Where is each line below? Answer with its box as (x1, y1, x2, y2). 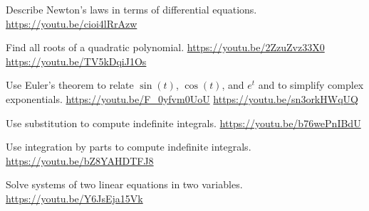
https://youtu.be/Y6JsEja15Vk (6, 190, 143, 205)
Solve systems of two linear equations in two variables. (6, 177, 243, 192)
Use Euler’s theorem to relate (6, 77, 134, 92)
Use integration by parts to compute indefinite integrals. (6, 139, 251, 154)
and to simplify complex (258, 77, 364, 92)
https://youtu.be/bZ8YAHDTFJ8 (6, 153, 154, 168)
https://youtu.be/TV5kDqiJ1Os (6, 53, 147, 68)
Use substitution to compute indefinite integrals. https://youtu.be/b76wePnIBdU (6, 115, 361, 130)
